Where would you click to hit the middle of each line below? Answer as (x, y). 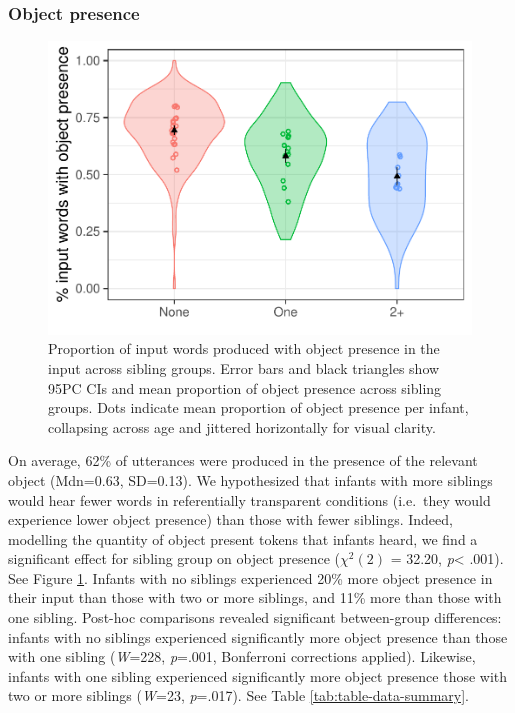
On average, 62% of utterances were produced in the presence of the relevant (243, 460)
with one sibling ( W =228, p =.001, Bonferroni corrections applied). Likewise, (242, 656)
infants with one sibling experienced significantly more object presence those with (258, 675)
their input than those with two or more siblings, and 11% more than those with (255, 597)
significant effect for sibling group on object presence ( (174, 558)
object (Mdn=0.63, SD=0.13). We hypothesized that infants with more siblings (250, 479)
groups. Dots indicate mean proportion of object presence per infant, (258, 407)
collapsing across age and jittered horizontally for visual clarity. (242, 426)
